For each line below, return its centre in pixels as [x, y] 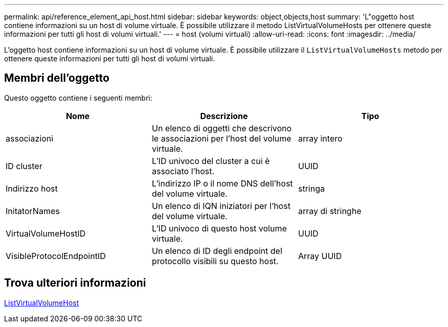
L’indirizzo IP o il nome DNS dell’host [222, 183]
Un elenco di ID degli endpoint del [217, 251]
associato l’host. [183, 171]
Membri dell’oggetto [57, 78]
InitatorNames [33, 211]
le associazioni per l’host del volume [221, 138]
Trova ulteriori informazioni [75, 283]
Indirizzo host [32, 188]
